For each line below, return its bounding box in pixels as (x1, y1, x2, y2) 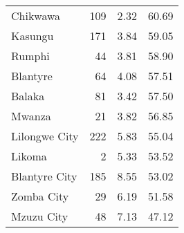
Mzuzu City (11, 208, 68, 224)
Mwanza (11, 108, 51, 124)
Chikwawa (11, 8, 61, 24)
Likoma (11, 148, 47, 164)
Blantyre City (11, 168, 77, 184)
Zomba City (11, 188, 69, 204)
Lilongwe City (11, 128, 79, 144)
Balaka (11, 88, 45, 104)
